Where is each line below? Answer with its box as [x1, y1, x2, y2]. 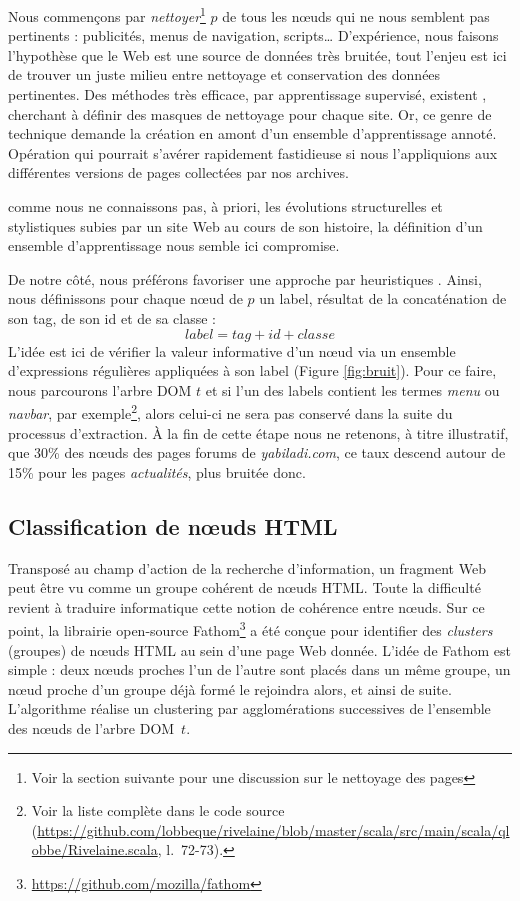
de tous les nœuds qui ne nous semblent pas [222, 5, 490, 26]
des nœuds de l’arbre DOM [8, 717, 175, 738]
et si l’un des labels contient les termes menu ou [205, 379, 500, 400]
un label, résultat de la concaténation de [259, 288, 507, 309]
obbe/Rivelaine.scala [31, 839, 158, 860]
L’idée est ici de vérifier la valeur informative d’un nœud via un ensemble [8, 340, 456, 361]
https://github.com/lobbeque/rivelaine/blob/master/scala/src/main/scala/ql [37, 819, 510, 840]
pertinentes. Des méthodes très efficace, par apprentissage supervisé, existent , [8, 84, 487, 105]
